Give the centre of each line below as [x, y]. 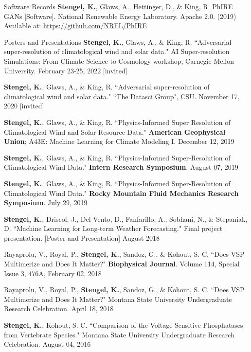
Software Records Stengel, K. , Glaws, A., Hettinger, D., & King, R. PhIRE [118, 6]
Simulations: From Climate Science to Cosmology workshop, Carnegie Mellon [119, 61]
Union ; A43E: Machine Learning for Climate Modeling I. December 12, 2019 [119, 141]
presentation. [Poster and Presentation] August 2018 [82, 238]
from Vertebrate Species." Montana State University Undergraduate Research [119, 334]
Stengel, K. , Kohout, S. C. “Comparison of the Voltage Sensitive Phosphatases [124, 325]
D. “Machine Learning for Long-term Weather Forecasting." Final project [113, 228]
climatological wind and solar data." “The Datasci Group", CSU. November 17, [122, 96]
